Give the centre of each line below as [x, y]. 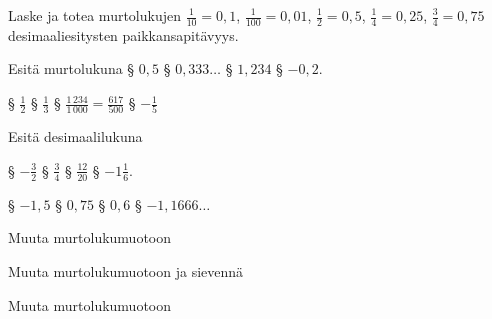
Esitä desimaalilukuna [75, 136]
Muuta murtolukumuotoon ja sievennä [126, 270]
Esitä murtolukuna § [71, 68]
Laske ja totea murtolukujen [94, 15]
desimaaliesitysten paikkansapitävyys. [123, 34]
